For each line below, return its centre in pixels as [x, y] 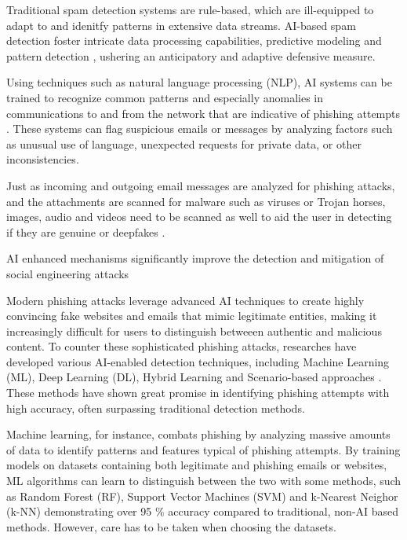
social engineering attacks [68, 273]
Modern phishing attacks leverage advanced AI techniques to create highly [185, 300]
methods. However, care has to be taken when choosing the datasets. [171, 526]
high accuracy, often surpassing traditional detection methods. [156, 408]
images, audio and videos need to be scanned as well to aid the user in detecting [199, 217]
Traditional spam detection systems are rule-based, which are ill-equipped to [190, 9]
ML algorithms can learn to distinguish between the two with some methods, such [204, 481]
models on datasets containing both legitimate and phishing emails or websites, [197, 465]
